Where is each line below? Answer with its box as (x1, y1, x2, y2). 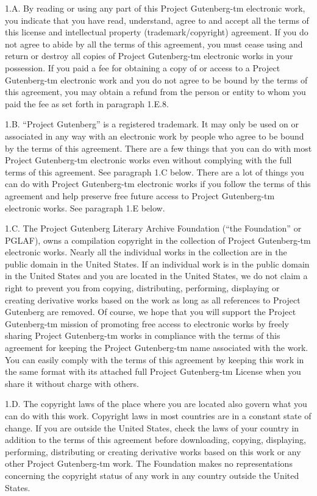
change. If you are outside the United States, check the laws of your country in (5, 421, 299, 434)
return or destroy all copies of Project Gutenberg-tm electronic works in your (5, 49, 293, 62)
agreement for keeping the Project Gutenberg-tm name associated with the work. (5, 341, 308, 354)
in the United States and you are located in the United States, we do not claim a (5, 269, 308, 282)
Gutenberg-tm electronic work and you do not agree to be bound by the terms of (5, 73, 308, 86)
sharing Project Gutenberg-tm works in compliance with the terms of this (5, 329, 280, 342)
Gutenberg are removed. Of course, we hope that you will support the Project (5, 305, 296, 318)
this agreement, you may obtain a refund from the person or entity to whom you (5, 85, 306, 98)
